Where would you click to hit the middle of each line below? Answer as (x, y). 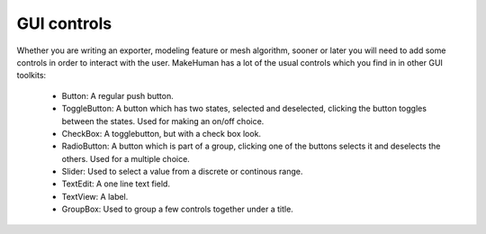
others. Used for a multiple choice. (126, 158)
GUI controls (64, 23)
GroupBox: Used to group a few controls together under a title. (178, 209)
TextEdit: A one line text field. (116, 184)
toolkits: (31, 76)
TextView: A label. (95, 196)
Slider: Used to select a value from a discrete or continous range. (182, 172)
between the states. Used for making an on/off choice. (163, 121)
